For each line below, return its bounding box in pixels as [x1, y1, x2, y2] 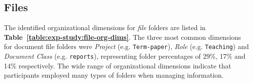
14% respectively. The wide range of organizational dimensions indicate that [4, 60, 232, 70]
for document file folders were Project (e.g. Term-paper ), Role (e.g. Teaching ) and [4, 41, 249, 51]
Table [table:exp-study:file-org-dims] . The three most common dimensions [4, 32, 241, 42]
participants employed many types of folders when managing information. [4, 70, 224, 80]
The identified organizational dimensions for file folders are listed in [4, 22, 206, 33]
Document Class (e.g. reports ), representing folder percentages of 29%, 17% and [4, 51, 246, 61]
